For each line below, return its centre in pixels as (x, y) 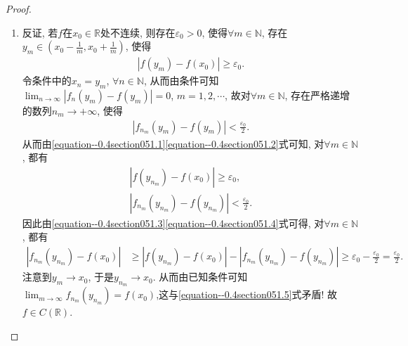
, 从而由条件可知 (181, 81)
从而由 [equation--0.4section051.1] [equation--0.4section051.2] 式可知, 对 (173, 143)
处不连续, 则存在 (138, 32)
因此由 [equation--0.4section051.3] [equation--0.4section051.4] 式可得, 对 (173, 223)
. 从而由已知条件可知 (200, 277)
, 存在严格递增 (317, 95)
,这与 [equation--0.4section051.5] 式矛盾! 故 (247, 294)
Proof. (19, 8)
